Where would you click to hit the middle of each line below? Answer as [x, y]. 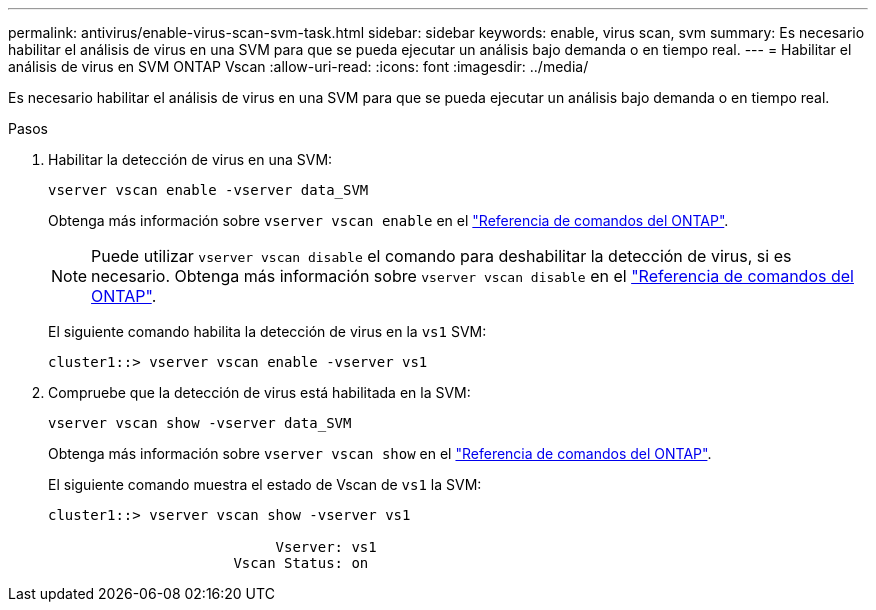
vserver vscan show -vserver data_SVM [200, 423]
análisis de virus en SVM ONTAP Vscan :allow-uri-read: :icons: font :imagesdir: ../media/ [298, 66]
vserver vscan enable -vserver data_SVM [208, 190]
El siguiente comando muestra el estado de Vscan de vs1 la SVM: [265, 484]
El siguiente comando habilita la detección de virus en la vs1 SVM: [267, 331]
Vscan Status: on [301, 563]
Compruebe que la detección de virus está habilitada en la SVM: [259, 392]
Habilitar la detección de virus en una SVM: [190, 159]
